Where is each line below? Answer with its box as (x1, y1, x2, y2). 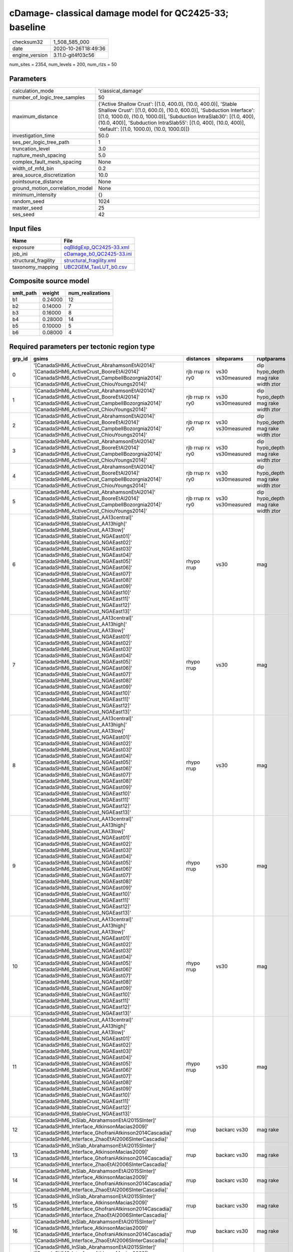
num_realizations (68, 289, 110, 296)
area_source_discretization (12, 172, 75, 179)
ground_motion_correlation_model (12, 185, 93, 192)
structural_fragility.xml (63, 257, 116, 264)
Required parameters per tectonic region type (9, 342, 155, 351)
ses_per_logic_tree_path (12, 139, 69, 146)
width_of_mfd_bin (12, 165, 54, 172)
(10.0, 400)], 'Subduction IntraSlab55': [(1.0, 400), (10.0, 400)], (98, 119, 245, 126)
